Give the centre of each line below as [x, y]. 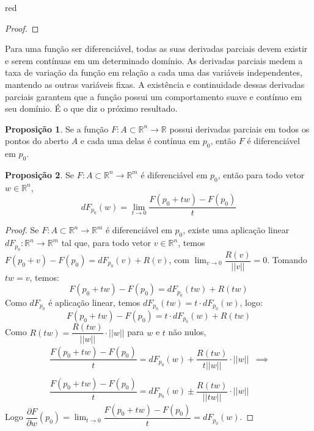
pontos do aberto [37, 141]
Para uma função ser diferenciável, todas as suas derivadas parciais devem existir [156, 49]
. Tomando [287, 260]
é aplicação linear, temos [94, 302]
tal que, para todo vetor [106, 243]
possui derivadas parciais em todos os [239, 129]
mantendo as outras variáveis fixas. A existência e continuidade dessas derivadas [155, 84]
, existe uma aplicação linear [236, 230]
